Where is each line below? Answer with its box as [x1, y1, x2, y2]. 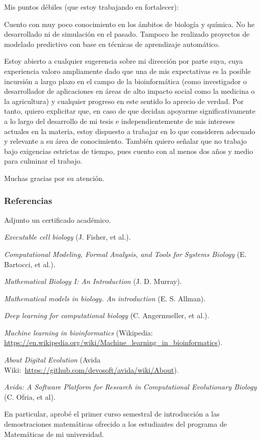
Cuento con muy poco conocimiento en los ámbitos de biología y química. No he [4, 18, 255, 29]
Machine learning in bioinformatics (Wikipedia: [4, 327, 153, 338]
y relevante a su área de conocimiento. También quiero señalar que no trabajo [4, 136, 247, 146]
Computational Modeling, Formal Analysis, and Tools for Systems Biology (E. [4, 248, 247, 259]
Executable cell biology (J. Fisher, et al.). [4, 231, 131, 242]
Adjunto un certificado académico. [4, 214, 111, 225]
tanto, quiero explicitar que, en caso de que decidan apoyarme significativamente [4, 106, 255, 116]
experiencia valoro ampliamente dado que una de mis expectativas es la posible [4, 65, 251, 76]
